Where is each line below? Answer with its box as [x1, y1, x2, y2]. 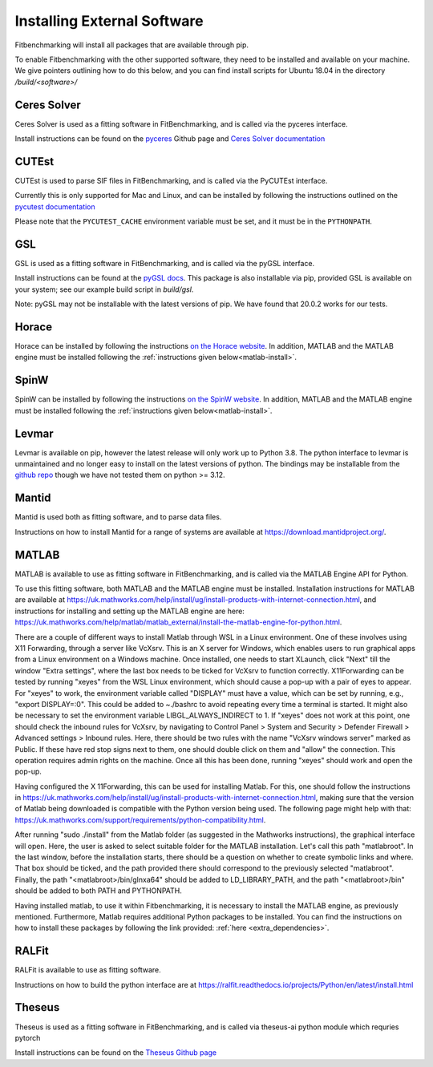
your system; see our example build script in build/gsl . [14, 285, 194, 294]
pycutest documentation [14, 201, 95, 212]
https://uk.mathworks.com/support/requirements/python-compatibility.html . [14, 814, 266, 825]
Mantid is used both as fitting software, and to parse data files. [14, 512, 222, 522]
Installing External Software [14, 12, 204, 30]
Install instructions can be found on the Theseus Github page [14, 1048, 216, 1057]
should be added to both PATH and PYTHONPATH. [14, 886, 182, 895]
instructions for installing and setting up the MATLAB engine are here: [14, 606, 245, 616]
